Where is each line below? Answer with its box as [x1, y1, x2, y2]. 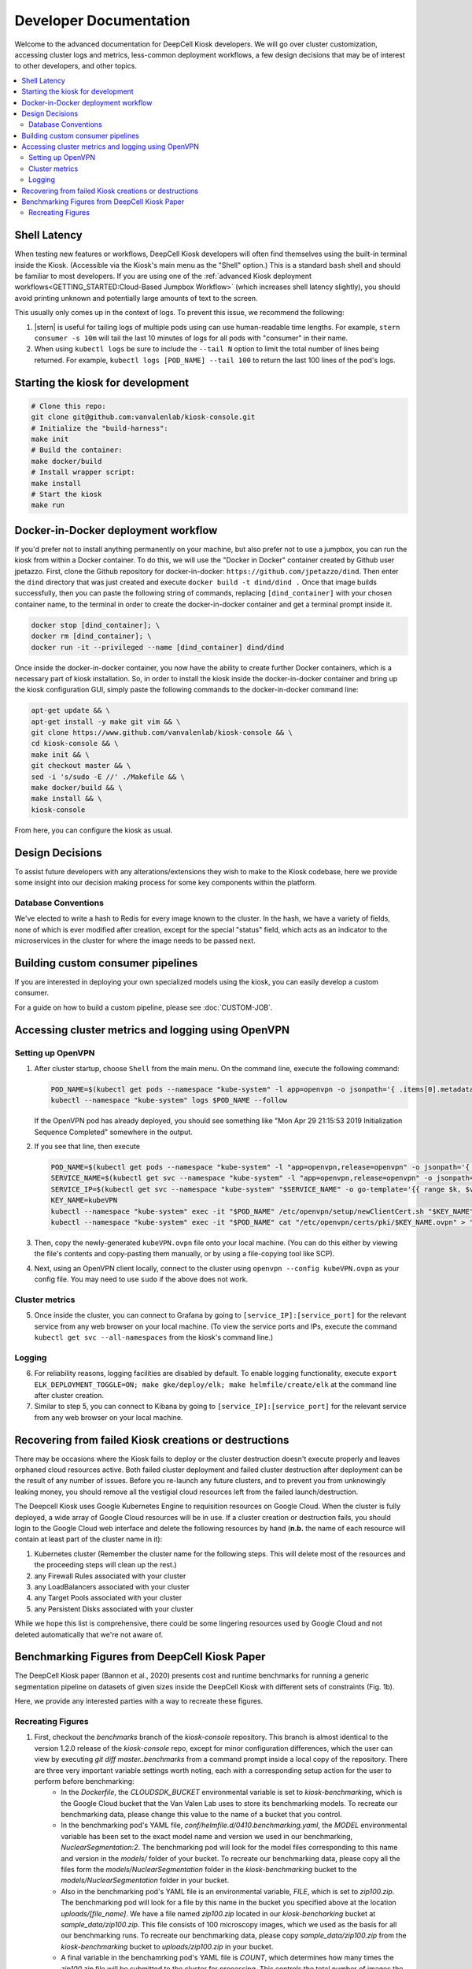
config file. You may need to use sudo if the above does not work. [34, 1274, 249, 1284]
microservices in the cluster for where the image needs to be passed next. [14, 936, 256, 945]
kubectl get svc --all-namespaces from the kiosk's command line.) [34, 1333, 274, 1342]
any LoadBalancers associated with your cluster [34, 1582, 190, 1591]
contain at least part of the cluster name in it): [14, 1534, 163, 1544]
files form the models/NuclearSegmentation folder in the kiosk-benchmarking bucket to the [61, 1865, 358, 1874]
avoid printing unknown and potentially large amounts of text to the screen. [14, 293, 259, 302]
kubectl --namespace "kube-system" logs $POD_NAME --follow [50, 1096, 288, 1105]
